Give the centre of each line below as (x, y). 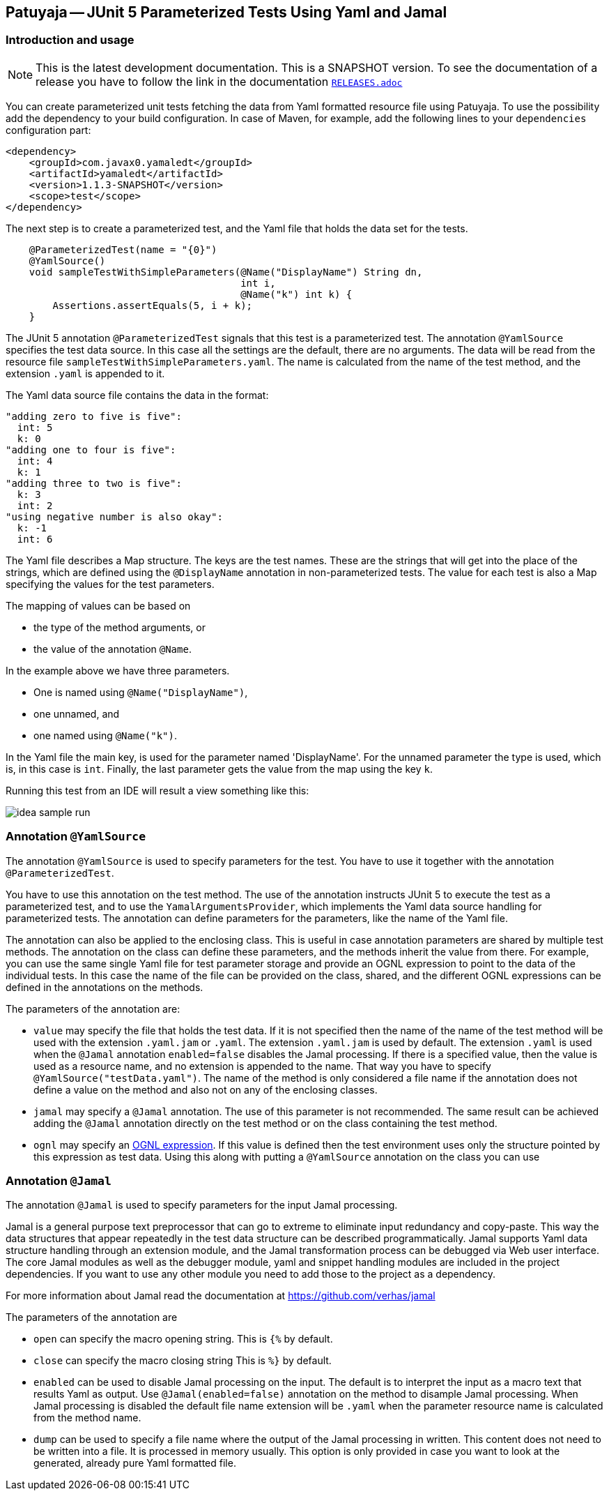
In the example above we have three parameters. (118, 670)
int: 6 (35, 539)
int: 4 (35, 461)
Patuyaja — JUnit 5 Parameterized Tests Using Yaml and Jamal (226, 12)
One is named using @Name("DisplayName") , (141, 692)
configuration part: (48, 130)
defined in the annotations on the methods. (105, 987)
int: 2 (35, 505)
